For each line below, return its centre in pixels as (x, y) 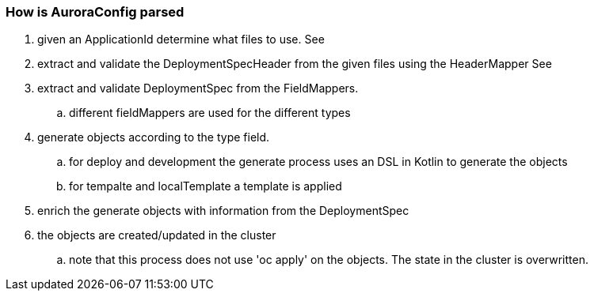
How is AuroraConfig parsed (95, 12)
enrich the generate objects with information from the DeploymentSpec (223, 211)
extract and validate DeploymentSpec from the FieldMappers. (198, 88)
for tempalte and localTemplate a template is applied (206, 186)
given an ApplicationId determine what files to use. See (181, 39)
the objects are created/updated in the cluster (157, 235)
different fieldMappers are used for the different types (210, 113)
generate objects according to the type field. (154, 137)
